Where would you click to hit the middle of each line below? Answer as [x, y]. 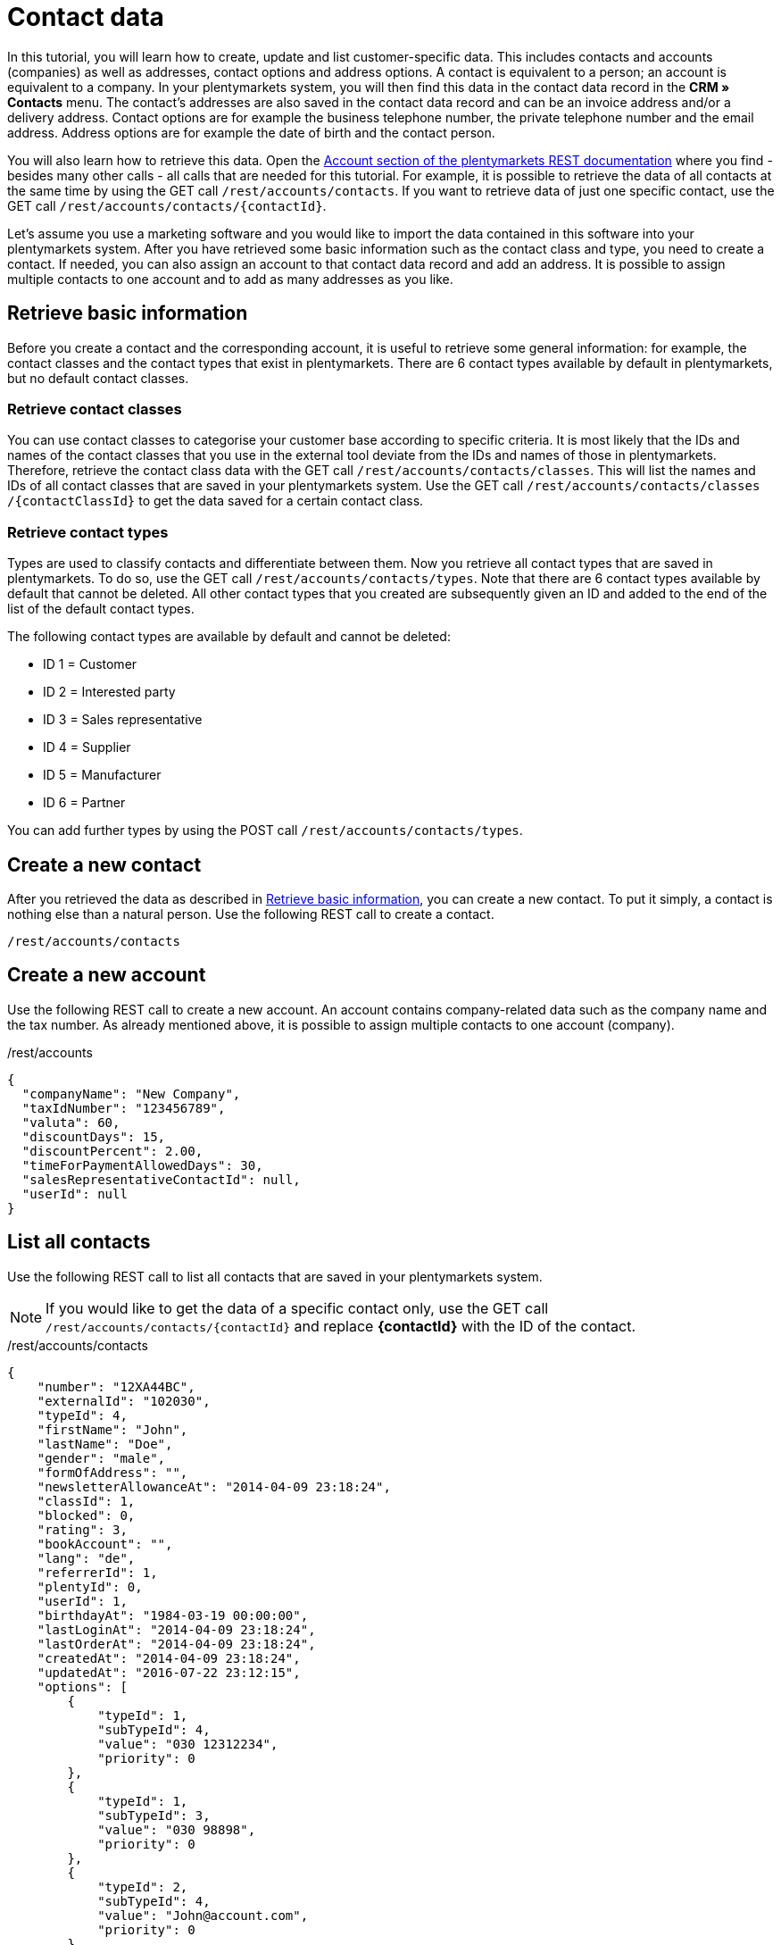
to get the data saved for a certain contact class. [281, 501]
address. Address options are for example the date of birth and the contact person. [251, 132]
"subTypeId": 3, [154, 1815]
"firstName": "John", [112, 1429]
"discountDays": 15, [94, 1136]
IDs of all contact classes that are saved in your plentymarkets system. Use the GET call [266, 486]
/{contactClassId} [71, 501]
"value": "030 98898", [177, 1829]
